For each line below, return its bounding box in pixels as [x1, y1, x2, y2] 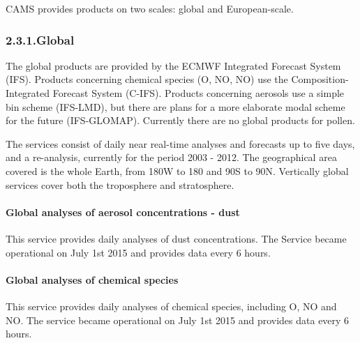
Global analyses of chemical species [6, 272, 179, 287]
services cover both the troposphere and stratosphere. [6, 177, 234, 192]
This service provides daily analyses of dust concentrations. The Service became [6, 231, 347, 245]
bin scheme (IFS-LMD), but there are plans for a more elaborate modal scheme [6, 99, 345, 114]
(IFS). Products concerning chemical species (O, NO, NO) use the [6, 72, 288, 86]
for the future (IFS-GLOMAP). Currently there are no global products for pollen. [6, 113, 355, 128]
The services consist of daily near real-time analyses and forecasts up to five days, [6, 136, 355, 151]
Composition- [291, 72, 349, 86]
